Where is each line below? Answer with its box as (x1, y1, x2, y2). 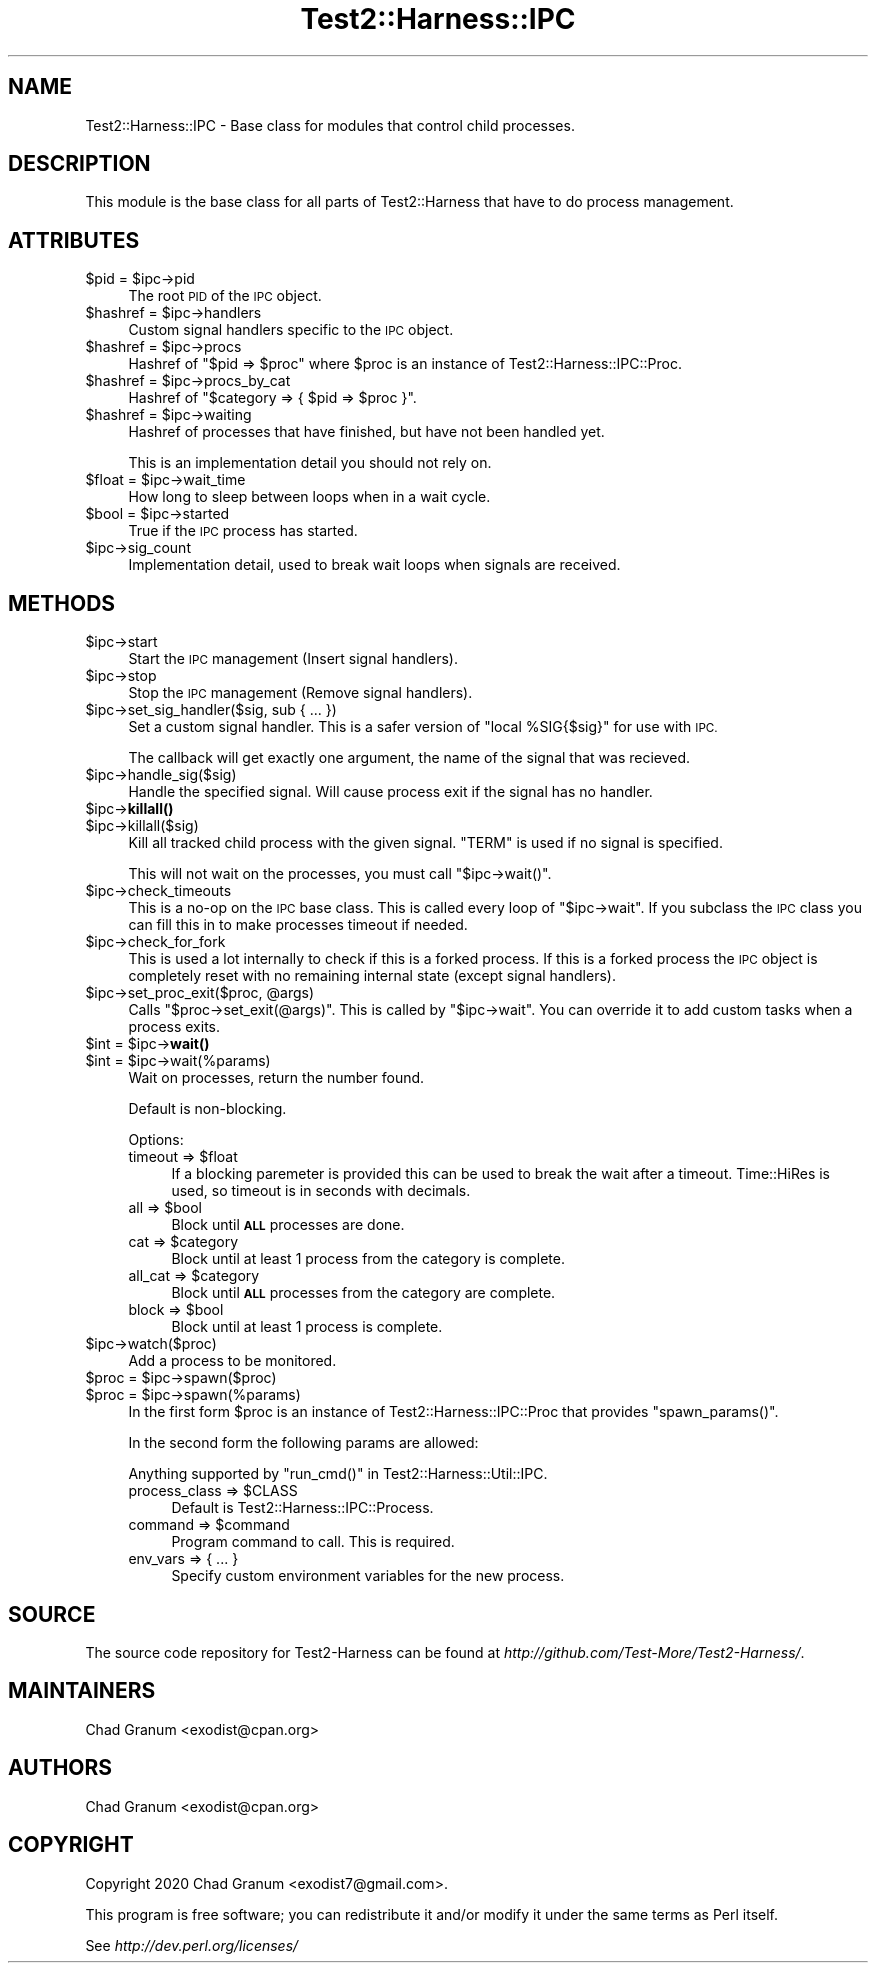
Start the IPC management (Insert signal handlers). (128, 650, 458, 668)
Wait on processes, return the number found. (128, 1069, 425, 1087)
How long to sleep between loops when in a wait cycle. (128, 488, 491, 506)
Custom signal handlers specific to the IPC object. (128, 321, 454, 339)
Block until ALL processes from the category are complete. (171, 1284, 556, 1302)
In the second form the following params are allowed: (128, 1434, 479, 1452)
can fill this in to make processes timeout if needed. (128, 916, 468, 934)
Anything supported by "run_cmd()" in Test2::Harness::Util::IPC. (128, 1465, 548, 1483)
